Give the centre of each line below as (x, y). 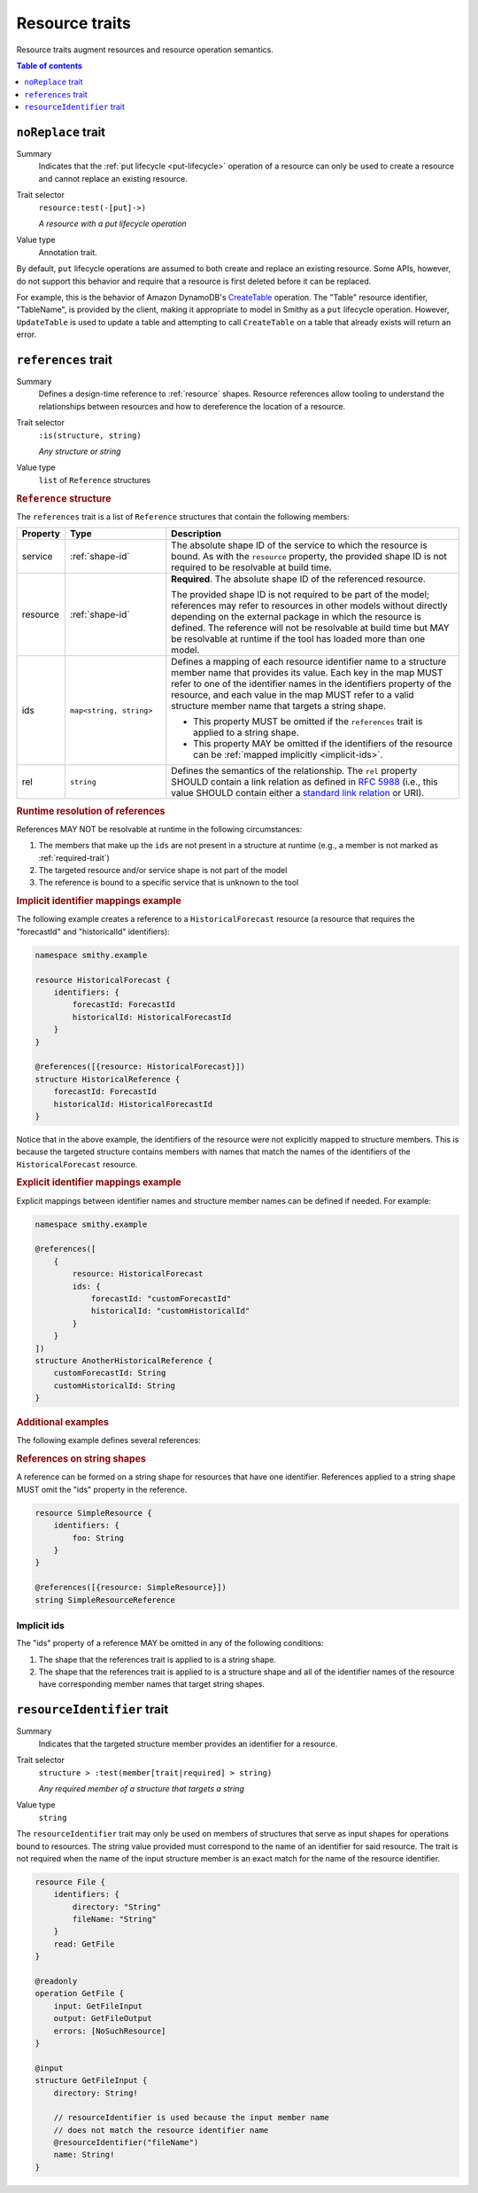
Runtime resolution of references (91, 811)
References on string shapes (81, 1459)
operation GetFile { (79, 1994)
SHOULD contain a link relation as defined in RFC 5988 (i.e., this (305, 782)
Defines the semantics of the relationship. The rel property (294, 771)
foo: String (98, 1537)
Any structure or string (80, 451)
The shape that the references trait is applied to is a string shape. (157, 1659)
